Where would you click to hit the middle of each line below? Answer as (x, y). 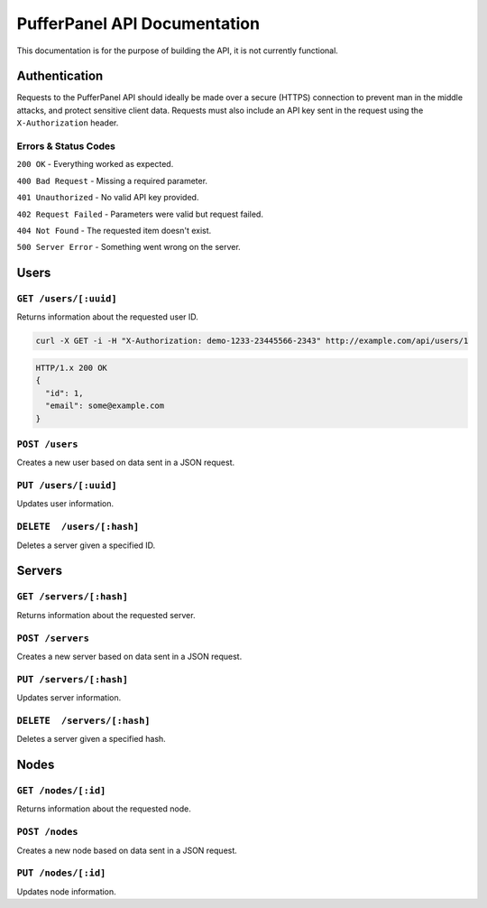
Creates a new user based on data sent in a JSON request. (126, 463)
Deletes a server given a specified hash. (91, 739)
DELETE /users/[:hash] (78, 527)
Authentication (60, 76)
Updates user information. (65, 504)
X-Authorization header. (68, 123)
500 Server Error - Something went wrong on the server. (129, 247)
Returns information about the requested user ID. (107, 317)
